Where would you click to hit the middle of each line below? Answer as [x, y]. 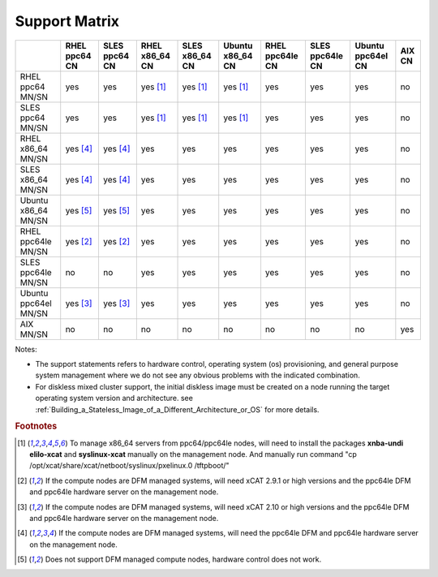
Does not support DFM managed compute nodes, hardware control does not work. [183, 559]
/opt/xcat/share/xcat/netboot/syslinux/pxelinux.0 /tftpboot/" [130, 466]
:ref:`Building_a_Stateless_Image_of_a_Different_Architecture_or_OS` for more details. [177, 409]
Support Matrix [67, 21]
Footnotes [36, 426]
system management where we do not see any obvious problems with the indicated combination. [198, 375]
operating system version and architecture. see [114, 398]
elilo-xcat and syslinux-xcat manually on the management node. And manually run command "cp [193, 454]
